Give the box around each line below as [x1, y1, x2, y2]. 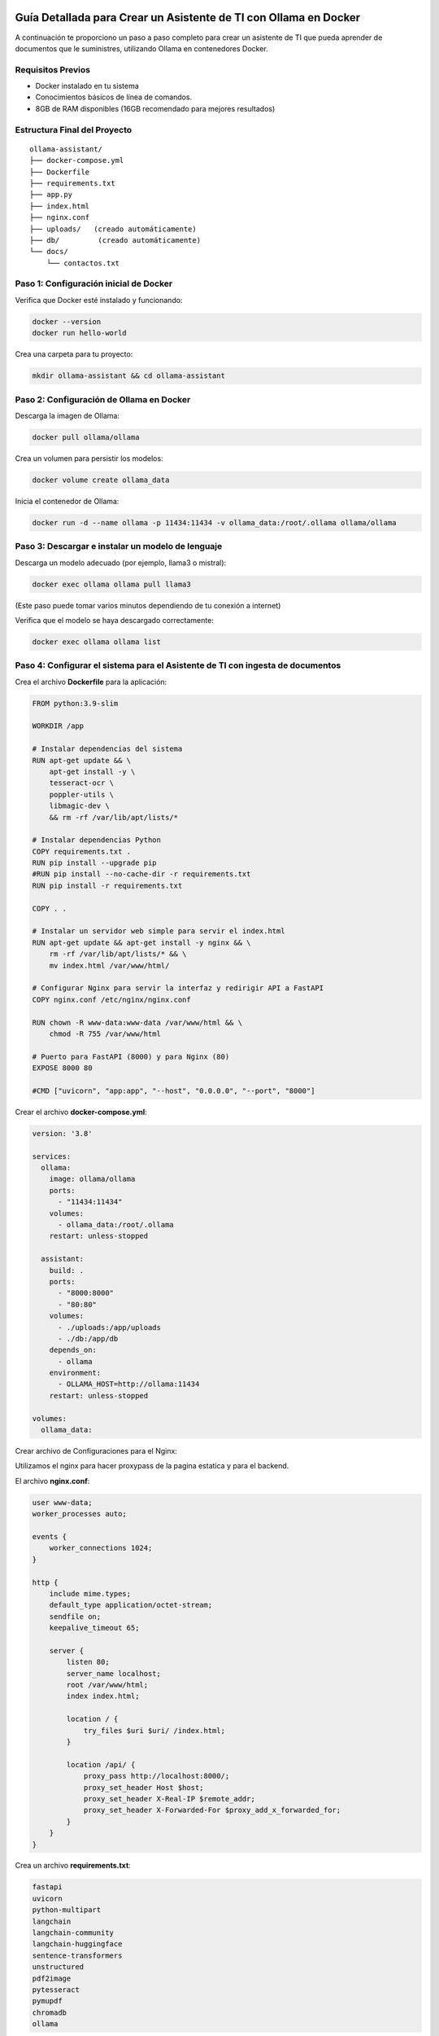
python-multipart [32, 1906, 102, 1915]
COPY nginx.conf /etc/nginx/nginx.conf [32, 994, 191, 1004]
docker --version [32, 317, 102, 326]
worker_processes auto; [32, 1509, 128, 1519]
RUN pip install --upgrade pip [32, 858, 158, 867]
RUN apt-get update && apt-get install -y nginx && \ [32, 937, 251, 947]
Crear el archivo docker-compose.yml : [15, 1107, 148, 1117]
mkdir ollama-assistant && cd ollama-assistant [32, 371, 225, 380]
